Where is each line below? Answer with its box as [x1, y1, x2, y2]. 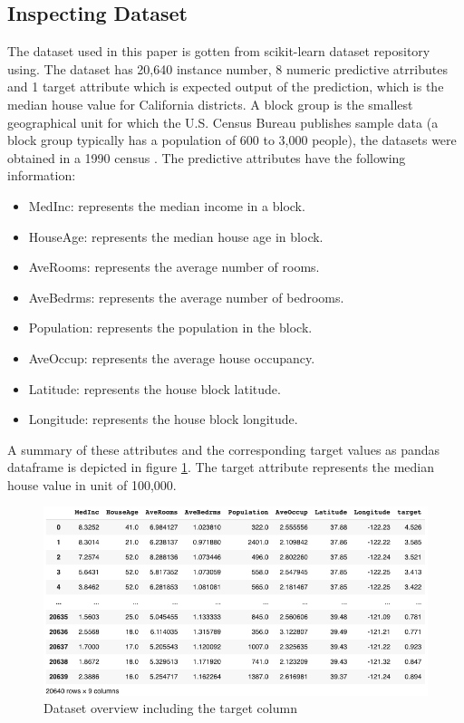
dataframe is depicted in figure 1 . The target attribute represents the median [7, 458, 435, 477]
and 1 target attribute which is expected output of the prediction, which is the [7, 77, 444, 96]
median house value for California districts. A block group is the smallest [7, 94, 413, 113]
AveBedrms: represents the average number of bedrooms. [28, 287, 344, 306]
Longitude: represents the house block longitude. [28, 410, 298, 429]
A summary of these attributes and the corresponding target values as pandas [7, 439, 440, 458]
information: [7, 166, 76, 185]
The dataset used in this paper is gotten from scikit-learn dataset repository [7, 42, 430, 61]
